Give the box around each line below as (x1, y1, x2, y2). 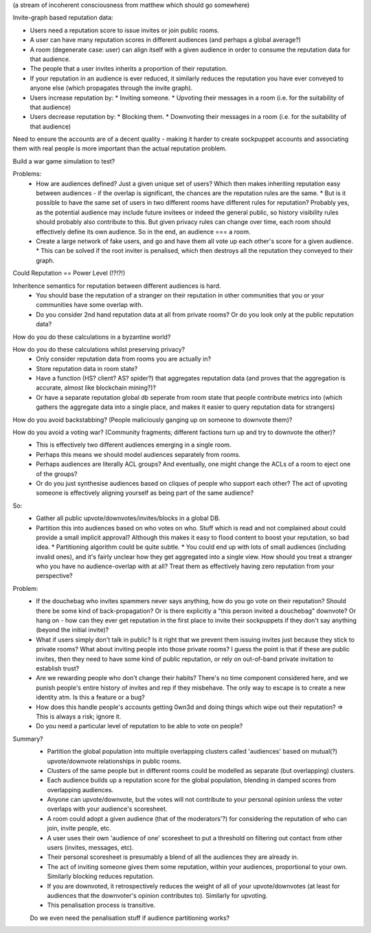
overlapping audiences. (47, 785, 114, 794)
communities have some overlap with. (36, 301, 144, 309)
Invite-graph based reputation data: (12, 14, 113, 22)
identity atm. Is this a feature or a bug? (36, 693, 146, 701)
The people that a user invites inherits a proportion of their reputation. (30, 65, 228, 73)
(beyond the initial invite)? (36, 626, 109, 634)
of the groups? (36, 469, 78, 477)
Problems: (12, 170, 42, 178)
